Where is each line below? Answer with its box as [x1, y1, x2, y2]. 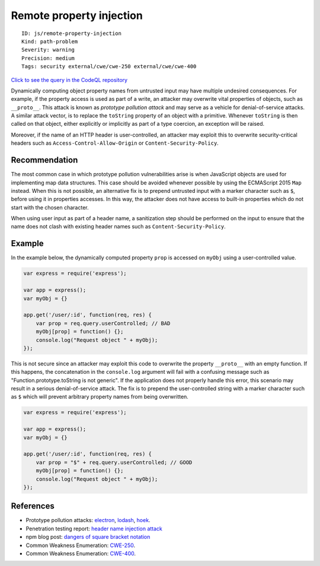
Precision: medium [21, 55, 75, 62]
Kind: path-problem [21, 38, 78, 44]
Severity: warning [21, 46, 75, 53]
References [11, 501, 55, 511]
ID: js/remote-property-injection [21, 30, 121, 37]
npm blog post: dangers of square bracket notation [25, 533, 151, 540]
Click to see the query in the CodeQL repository [11, 76, 127, 83]
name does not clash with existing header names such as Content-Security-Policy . [11, 223, 226, 230]
